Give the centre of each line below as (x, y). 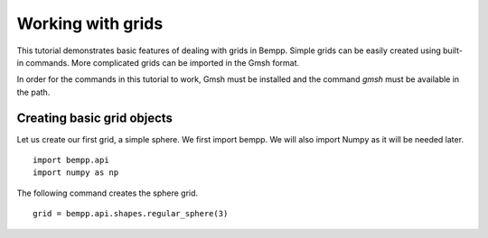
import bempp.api (71, 160)
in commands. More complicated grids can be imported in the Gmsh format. (158, 62)
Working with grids (90, 23)
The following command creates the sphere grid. (108, 193)
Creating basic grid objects (95, 118)
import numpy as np (76, 173)
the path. (33, 92)
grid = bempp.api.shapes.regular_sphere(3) (131, 214)
